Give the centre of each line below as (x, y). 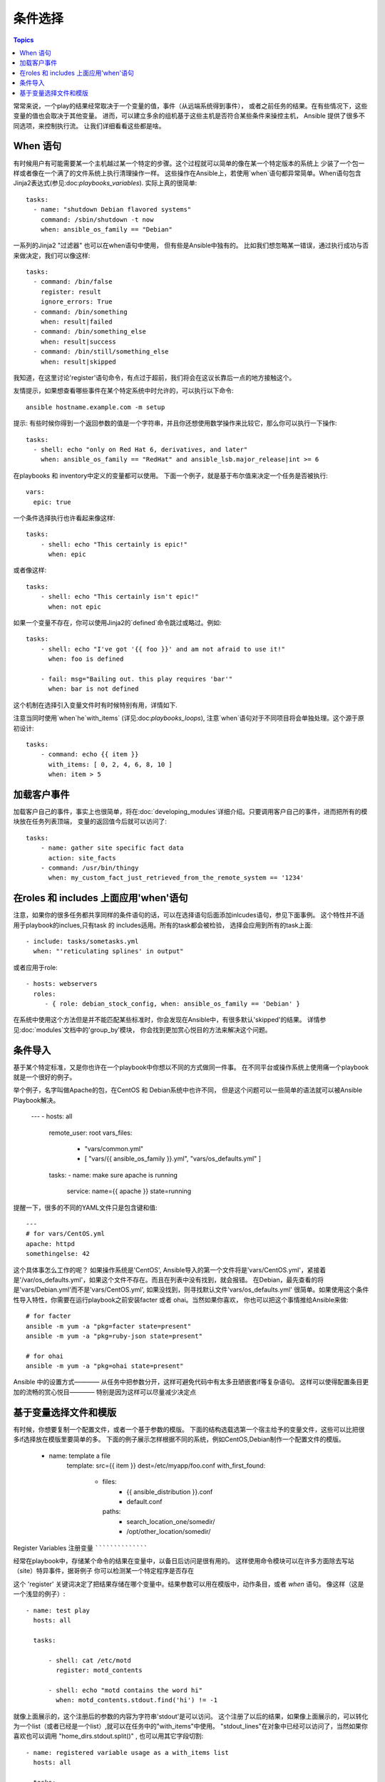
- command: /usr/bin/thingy (89, 867)
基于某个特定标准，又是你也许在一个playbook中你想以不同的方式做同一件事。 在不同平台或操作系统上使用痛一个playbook (191, 1067)
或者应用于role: (36, 967)
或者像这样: (30, 570)
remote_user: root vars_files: (91, 1133)
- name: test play (58, 1610)
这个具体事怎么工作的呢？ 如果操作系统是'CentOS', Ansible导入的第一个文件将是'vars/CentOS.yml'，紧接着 (170, 1269)
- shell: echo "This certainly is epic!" (114, 544)
